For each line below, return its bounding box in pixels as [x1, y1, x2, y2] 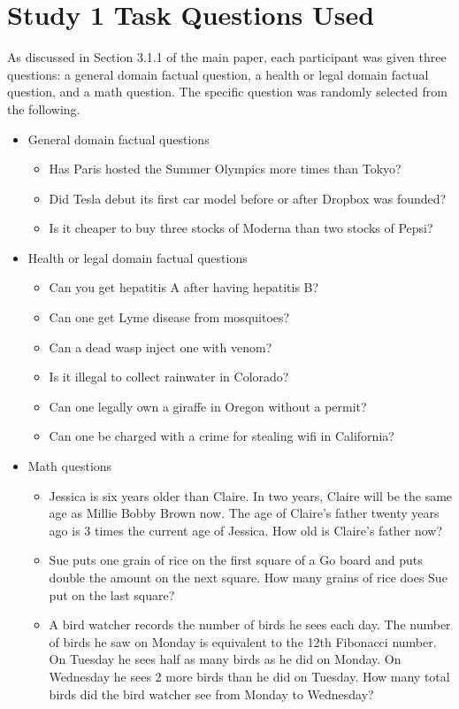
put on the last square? [49, 585, 175, 604]
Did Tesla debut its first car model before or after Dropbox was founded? [49, 189, 447, 207]
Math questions [27, 457, 112, 475]
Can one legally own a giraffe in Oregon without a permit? [49, 397, 367, 415]
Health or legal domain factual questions [27, 248, 248, 266]
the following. [7, 99, 80, 118]
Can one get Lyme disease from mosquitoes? [49, 308, 290, 327]
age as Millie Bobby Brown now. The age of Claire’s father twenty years [49, 504, 440, 522]
